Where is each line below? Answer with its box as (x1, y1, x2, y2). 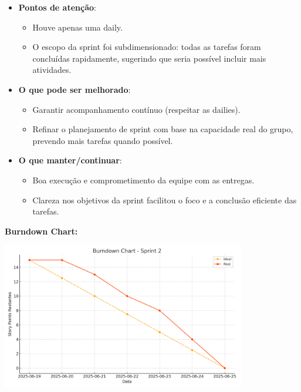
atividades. (32, 63, 72, 76)
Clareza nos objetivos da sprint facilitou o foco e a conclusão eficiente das (32, 193, 297, 206)
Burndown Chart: (5, 225, 78, 237)
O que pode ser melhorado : (18, 83, 131, 95)
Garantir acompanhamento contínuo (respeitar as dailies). (32, 103, 241, 115)
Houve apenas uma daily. (32, 21, 123, 33)
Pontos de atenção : (18, 1, 96, 13)
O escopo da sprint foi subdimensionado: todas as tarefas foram (32, 41, 261, 53)
